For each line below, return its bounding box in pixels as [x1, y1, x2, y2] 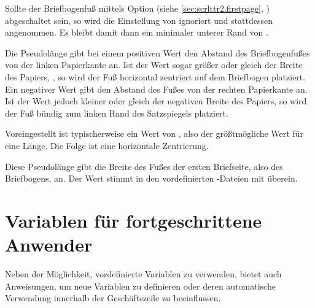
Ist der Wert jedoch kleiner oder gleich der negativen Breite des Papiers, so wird [5, 94, 307, 107]
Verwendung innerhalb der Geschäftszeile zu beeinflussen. [5, 291, 221, 304]
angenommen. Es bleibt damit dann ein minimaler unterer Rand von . [5, 26, 268, 39]
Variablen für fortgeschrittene [5, 207, 262, 233]
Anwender [5, 232, 93, 257]
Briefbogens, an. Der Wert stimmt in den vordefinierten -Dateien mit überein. [5, 172, 298, 185]
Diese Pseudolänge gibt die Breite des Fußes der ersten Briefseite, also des [5, 160, 283, 172]
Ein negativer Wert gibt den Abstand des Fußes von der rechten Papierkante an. [5, 82, 308, 95]
